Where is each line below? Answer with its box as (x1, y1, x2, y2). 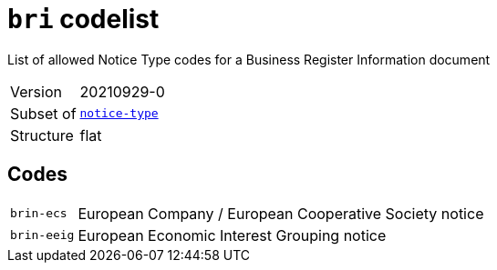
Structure (10, 125, 74, 145)
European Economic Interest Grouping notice (78, 225, 387, 245)
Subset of (10, 104, 77, 123)
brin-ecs (10, 206, 67, 221)
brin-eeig (10, 228, 75, 243)
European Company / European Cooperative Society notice (78, 204, 484, 223)
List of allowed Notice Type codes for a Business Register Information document (7, 51, 491, 67)
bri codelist (7, 4, 160, 35)
